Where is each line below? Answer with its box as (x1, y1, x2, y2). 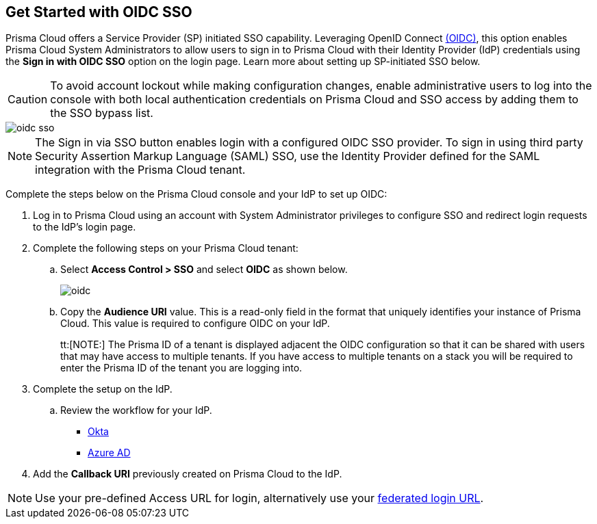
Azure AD (88, 447, 131, 459)
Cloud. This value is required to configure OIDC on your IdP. (60, 317, 330, 330)
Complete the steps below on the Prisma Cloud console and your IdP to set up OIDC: (5, 188, 388, 200)
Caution (8, 92, 48, 107)
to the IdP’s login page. (33, 221, 136, 233)
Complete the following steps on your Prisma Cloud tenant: (33, 242, 298, 254)
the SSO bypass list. (50, 106, 153, 120)
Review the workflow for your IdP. (60, 404, 212, 417)
